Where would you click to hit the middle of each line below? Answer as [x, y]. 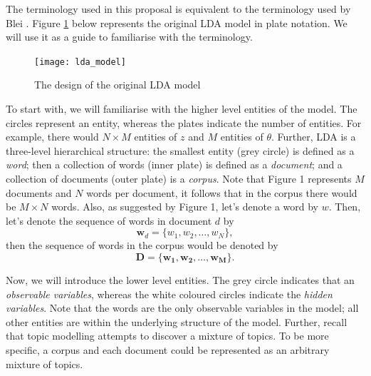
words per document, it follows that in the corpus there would [222, 192]
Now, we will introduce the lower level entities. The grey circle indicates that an [180, 279]
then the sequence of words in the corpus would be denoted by [142, 245]
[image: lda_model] [80, 62]
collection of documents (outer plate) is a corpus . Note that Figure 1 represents [179, 178]
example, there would [52, 137]
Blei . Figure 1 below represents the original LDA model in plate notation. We [177, 22]
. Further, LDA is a [313, 137]
